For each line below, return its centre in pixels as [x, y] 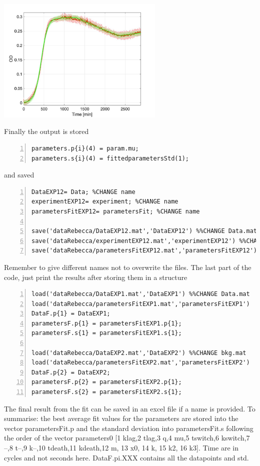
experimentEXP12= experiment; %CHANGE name [105, 202]
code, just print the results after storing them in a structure [96, 277]
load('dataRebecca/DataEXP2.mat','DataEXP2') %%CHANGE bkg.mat [139, 353]
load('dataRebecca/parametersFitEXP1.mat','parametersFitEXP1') [141, 304]
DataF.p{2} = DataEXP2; [71, 372]
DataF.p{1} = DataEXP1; [71, 314]
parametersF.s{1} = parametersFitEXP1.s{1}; [107, 333]
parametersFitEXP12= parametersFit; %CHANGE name [116, 211]
